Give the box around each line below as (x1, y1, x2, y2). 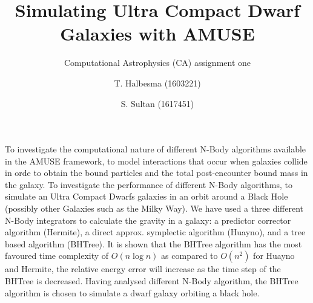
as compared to (161, 249, 218, 262)
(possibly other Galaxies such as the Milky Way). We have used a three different (5, 202, 304, 215)
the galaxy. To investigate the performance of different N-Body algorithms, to (5, 178, 292, 191)
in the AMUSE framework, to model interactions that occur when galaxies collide (5, 154, 308, 167)
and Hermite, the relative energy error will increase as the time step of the (5, 262, 281, 275)
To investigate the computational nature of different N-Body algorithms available (5, 143, 306, 155)
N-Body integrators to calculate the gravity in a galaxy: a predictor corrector (5, 213, 291, 226)
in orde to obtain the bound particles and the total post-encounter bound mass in (5, 166, 308, 179)
